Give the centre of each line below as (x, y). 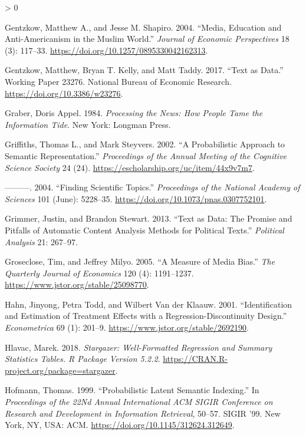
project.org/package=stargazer (60, 370)
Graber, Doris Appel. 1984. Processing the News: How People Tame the (134, 113)
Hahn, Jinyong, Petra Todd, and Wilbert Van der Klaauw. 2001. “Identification (149, 304)
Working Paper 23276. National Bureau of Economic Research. (118, 81)
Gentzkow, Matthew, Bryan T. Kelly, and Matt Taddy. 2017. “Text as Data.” (144, 70)
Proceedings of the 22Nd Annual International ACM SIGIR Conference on (139, 402)
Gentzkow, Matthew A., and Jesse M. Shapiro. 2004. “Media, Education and (143, 27)
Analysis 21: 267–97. (41, 241)
